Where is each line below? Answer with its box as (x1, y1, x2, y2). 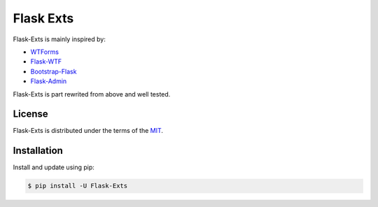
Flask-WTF (30, 57, 62, 66)
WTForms (30, 48, 59, 56)
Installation (13, 145, 63, 157)
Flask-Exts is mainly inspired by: (13, 35, 106, 43)
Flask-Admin (30, 77, 67, 85)
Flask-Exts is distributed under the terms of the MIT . (13, 127, 164, 135)
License (13, 108, 48, 120)
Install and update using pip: (13, 163, 94, 171)
